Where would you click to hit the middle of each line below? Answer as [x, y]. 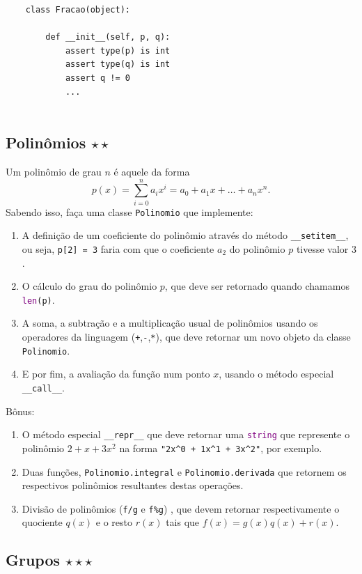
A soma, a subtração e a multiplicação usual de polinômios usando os [170, 323]
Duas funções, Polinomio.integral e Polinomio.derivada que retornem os [184, 471]
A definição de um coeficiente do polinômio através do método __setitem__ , [185, 235]
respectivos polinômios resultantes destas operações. [133, 485]
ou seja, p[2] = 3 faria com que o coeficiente [118, 248]
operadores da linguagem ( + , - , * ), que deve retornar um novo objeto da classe [186, 337]
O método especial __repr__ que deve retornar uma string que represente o [186, 434]
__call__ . [43, 387]
